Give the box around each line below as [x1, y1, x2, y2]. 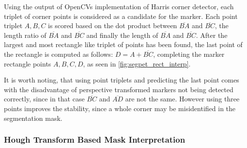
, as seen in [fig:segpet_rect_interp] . [83, 58, 191, 68]
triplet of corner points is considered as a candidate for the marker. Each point [4, 11, 238, 21]
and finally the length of [86, 30, 158, 40]
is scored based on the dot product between [48, 20, 177, 31]
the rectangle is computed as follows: [4, 49, 113, 59]
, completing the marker [153, 49, 225, 59]
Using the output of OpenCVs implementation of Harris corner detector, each [4, 1, 234, 11]
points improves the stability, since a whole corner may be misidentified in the [4, 103, 236, 113]
